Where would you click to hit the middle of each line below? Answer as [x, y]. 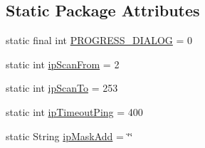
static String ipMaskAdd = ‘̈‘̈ [69, 136]
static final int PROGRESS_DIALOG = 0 [99, 40]
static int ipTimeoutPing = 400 [74, 111]
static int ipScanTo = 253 [62, 88]
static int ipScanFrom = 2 [63, 64]
